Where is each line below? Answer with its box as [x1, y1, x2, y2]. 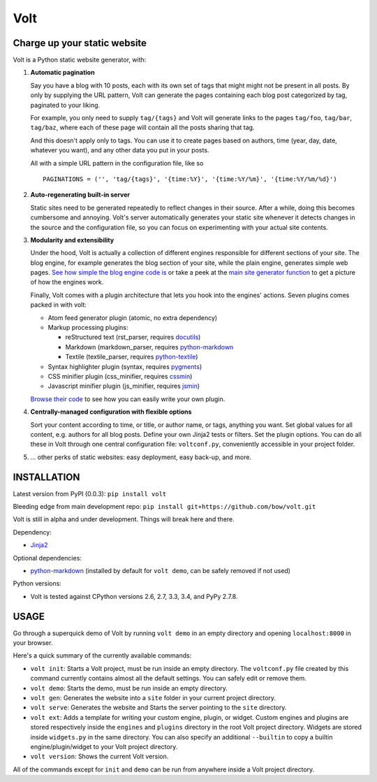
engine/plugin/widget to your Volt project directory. [30, 742, 178, 751]
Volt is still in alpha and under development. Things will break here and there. [13, 515, 235, 523]
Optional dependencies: [13, 553, 82, 562]
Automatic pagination [30, 68, 95, 77]
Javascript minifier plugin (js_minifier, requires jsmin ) [47, 382, 200, 391]
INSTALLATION [13, 471, 80, 483]
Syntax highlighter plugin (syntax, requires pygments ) [47, 362, 202, 370]
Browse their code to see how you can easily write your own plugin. [30, 395, 226, 403]
